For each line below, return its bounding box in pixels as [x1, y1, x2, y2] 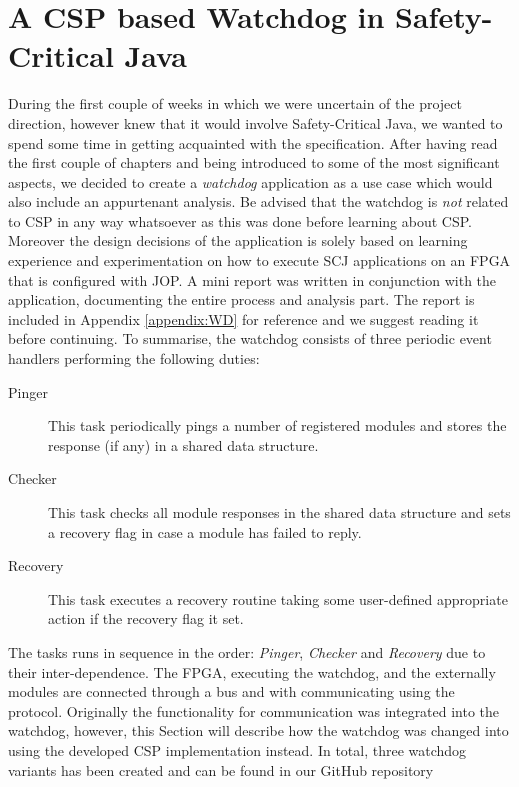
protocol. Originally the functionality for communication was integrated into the [8, 700, 500, 721]
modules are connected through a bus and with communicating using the [8, 681, 455, 702]
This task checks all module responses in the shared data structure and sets [48, 502, 511, 522]
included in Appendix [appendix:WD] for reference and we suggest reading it [8, 308, 479, 329]
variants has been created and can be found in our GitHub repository [8, 759, 434, 780]
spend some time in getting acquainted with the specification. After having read [8, 132, 498, 153]
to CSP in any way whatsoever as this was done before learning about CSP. [8, 210, 472, 231]
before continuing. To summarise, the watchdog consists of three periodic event [8, 328, 492, 349]
